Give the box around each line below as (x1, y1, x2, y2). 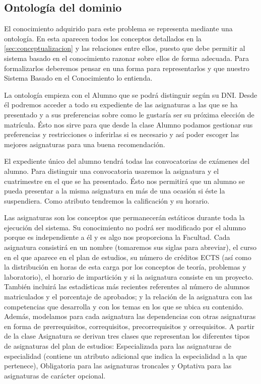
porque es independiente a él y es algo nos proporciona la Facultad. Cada (4, 232, 230, 242)
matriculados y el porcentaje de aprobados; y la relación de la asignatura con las (4, 291, 252, 302)
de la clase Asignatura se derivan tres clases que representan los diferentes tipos (4, 331, 250, 341)
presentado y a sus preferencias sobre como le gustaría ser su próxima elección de (4, 109, 254, 119)
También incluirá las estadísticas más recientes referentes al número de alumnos (4, 281, 250, 292)
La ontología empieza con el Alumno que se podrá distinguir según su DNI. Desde (4, 89, 257, 100)
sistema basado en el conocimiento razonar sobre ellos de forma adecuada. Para (4, 52, 249, 63)
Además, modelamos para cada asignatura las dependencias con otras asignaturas (4, 311, 256, 322)
